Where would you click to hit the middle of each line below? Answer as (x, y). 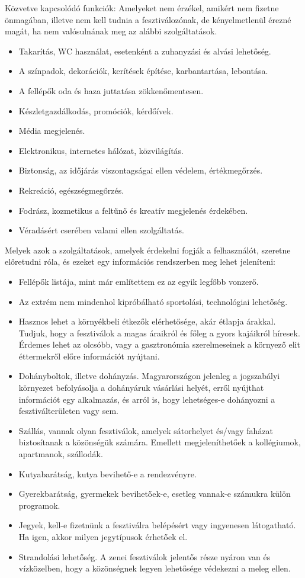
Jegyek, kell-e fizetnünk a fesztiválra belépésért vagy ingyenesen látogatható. (157, 525)
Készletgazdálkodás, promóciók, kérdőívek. (96, 110)
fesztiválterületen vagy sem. (68, 411)
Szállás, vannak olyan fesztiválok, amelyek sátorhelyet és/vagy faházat (146, 430)
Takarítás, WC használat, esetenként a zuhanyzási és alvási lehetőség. (145, 51)
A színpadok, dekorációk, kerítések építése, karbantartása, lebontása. (143, 71)
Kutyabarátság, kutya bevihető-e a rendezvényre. (107, 473)
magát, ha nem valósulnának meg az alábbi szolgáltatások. (111, 31)
